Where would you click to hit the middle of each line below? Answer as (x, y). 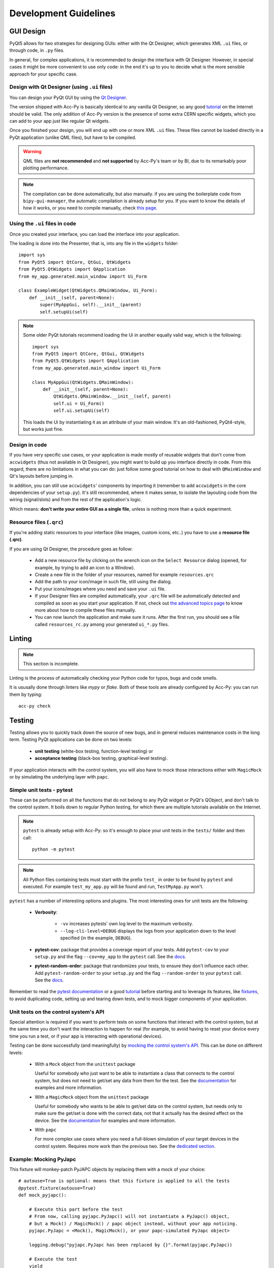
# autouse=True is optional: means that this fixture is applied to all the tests (124, 1181)
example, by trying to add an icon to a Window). (85, 568)
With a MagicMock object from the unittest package (92, 1097)
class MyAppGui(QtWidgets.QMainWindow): (83, 382)
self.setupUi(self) (64, 312)
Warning (32, 152)
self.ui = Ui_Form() (79, 403)
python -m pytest (54, 849)
